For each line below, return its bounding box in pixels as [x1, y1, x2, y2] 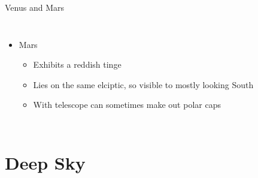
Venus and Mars [5, 1, 64, 13]
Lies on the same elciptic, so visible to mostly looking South [33, 78, 254, 90]
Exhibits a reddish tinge [33, 58, 122, 71]
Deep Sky [5, 150, 86, 175]
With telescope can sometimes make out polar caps [33, 98, 221, 111]
